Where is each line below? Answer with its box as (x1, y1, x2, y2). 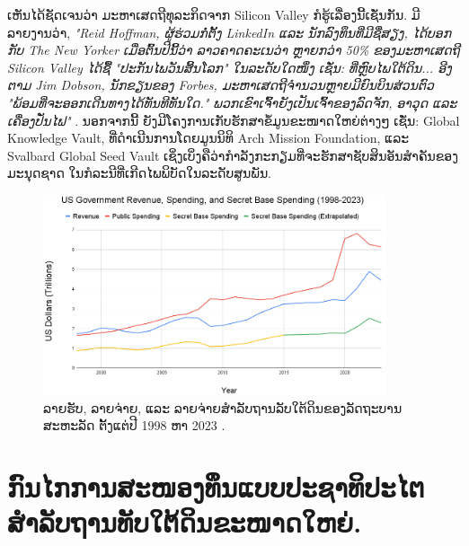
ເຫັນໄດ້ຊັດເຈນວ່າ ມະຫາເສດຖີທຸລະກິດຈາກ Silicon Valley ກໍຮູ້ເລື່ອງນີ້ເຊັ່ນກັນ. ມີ (7, 5, 420, 23)
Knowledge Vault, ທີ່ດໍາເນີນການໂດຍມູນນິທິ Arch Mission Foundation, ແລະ (7, 128, 410, 147)
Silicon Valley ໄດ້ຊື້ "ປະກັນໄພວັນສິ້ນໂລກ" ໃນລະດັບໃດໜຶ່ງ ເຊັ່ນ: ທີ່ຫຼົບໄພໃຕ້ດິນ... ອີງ (7, 57, 452, 76)
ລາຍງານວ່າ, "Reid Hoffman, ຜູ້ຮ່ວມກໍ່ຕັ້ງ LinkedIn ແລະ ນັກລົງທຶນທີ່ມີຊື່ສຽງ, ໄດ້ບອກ (7, 22, 452, 41)
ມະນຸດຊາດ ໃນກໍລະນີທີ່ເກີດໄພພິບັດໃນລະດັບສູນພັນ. (7, 163, 272, 182)
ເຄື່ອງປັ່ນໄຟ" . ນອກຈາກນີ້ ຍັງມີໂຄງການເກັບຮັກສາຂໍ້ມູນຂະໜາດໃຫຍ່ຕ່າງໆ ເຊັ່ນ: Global (7, 110, 460, 129)
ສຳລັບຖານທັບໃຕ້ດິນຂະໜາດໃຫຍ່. (7, 504, 362, 541)
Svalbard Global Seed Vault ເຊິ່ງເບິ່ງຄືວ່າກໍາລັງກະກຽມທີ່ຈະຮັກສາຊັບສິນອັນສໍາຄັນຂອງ (7, 145, 458, 164)
